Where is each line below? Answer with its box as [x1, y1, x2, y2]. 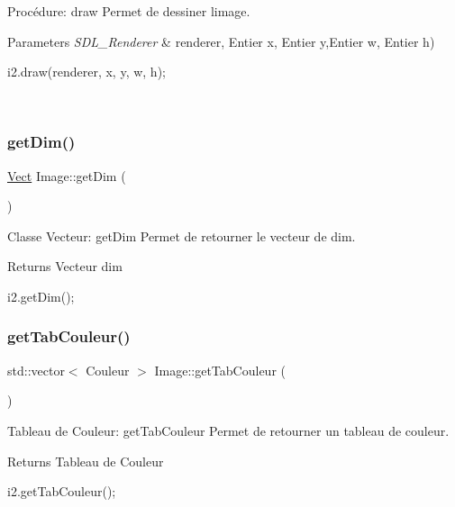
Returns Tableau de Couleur [7, 451, 164, 470]
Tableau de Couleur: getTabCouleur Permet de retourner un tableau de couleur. [7, 421, 450, 439]
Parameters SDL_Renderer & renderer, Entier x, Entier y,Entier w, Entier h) [7, 32, 435, 50]
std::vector [7, 360, 65, 379]
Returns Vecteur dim [7, 257, 123, 276]
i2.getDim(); [7, 286, 75, 305]
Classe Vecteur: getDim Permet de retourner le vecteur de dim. [7, 226, 356, 245]
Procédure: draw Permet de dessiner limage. [7, 2, 250, 20]
